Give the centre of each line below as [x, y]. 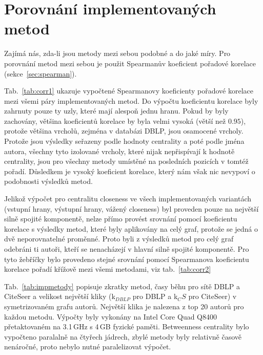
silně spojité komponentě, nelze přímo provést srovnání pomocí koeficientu [121, 219]
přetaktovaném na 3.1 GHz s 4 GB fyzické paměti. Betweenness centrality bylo [127, 326]
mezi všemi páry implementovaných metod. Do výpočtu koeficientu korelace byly [131, 100]
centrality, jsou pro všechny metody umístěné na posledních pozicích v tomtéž [126, 161]
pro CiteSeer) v [213, 296]
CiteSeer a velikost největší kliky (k [60, 296]
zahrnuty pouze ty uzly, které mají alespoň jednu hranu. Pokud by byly [116, 111]
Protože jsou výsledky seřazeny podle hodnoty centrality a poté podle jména [124, 141]
